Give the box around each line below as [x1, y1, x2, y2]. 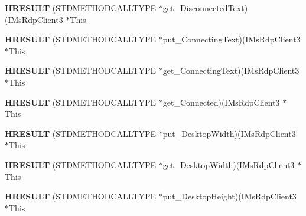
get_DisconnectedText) [162, 2, 248, 14]
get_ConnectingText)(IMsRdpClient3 [162, 64, 300, 77]
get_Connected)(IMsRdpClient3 [162, 96, 280, 108]
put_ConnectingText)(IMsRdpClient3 [162, 33, 301, 45]
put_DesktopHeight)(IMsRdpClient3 [162, 190, 297, 202]
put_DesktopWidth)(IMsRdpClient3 [162, 127, 296, 139]
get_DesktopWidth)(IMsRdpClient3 [162, 158, 295, 171]
